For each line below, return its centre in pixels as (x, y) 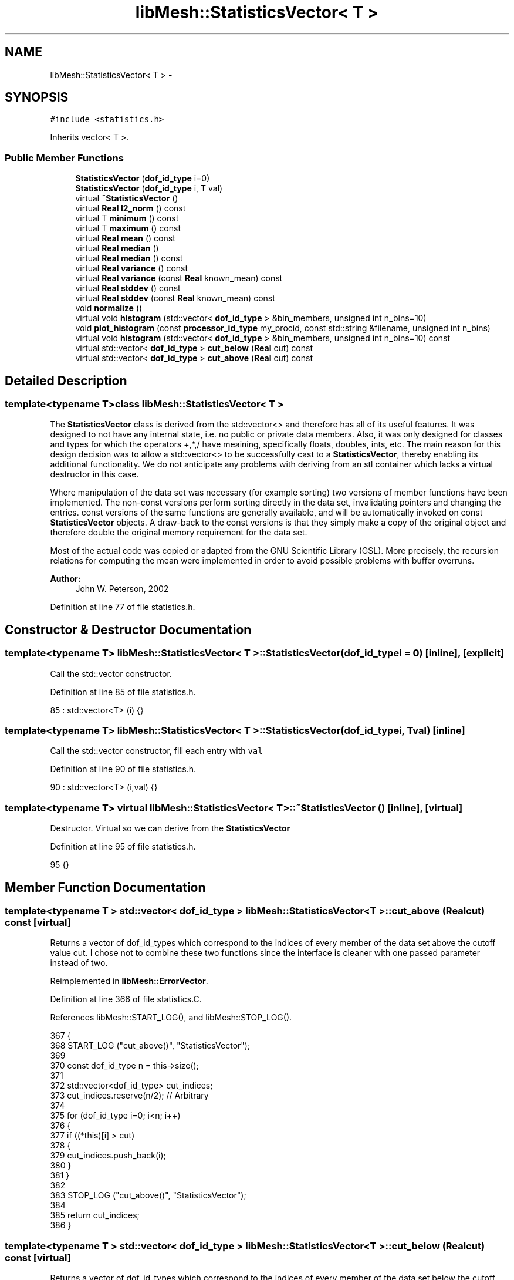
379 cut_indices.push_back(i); (108, 1156)
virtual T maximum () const (128, 228)
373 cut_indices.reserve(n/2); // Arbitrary (129, 1096)
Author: (65, 579)
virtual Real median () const (129, 258)
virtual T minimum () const (127, 218)
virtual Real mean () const (125, 238)
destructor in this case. (94, 474)
